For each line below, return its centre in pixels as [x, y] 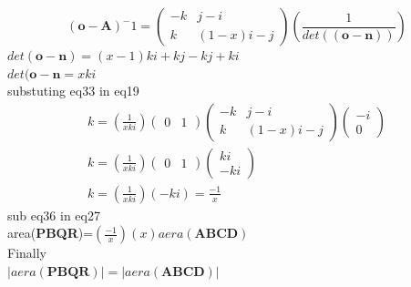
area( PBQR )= [51, 233]
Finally [27, 253]
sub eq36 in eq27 [54, 215]
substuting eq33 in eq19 [73, 91]
